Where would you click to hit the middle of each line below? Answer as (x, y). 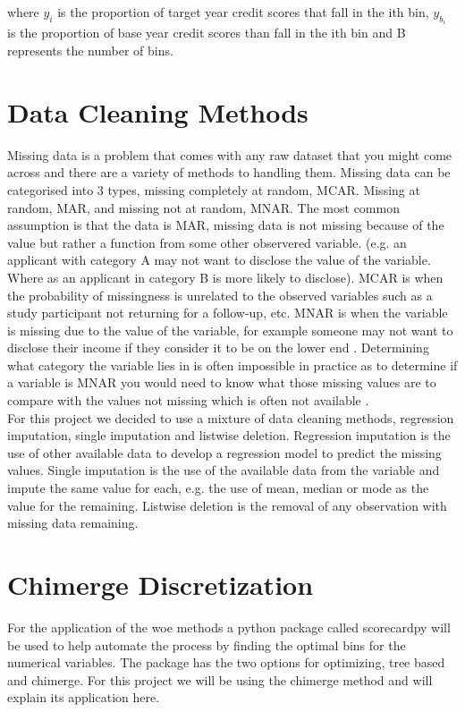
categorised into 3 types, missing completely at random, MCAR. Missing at (214, 189)
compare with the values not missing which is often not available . (188, 400)
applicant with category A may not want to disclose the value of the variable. (219, 260)
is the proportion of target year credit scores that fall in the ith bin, (243, 12)
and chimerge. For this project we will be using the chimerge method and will (220, 679)
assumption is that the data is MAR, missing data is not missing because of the (226, 225)
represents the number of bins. (90, 51)
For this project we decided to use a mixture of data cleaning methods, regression (231, 417)
